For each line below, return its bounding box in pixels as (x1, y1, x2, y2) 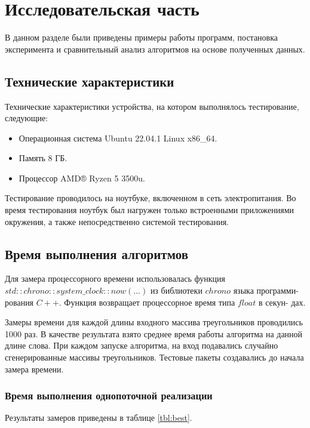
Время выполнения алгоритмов (5, 244, 188, 263)
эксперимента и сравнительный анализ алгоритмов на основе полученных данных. (5, 42, 305, 55)
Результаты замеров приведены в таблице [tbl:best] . (5, 411, 192, 424)
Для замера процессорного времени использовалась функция (5, 272, 225, 285)
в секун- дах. (258, 295, 306, 308)
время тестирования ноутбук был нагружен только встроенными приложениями (5, 204, 294, 216)
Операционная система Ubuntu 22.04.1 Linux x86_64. (19, 131, 217, 144)
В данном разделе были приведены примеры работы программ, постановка (5, 31, 278, 44)
